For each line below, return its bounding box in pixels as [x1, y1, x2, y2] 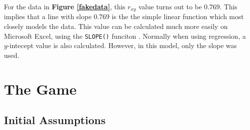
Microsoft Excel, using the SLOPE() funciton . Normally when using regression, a [4, 30, 246, 41]
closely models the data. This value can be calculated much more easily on [4, 21, 228, 31]
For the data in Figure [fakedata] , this [4, 1, 125, 11]
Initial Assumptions [4, 112, 106, 128]
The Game [4, 78, 77, 99]
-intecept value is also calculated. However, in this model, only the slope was [7, 40, 237, 51]
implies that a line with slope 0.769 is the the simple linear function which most [4, 11, 244, 22]
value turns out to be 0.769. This [138, 1, 238, 11]
